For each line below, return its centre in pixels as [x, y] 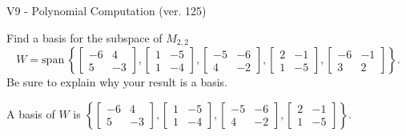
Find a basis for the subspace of [84, 37]
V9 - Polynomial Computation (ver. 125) [107, 10]
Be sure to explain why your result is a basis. [117, 82]
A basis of [31, 113]
